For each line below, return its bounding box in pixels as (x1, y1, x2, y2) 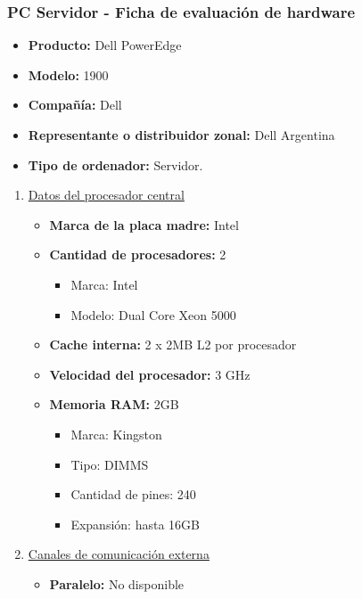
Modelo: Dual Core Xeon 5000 (70, 305, 236, 324)
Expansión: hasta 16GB (70, 514, 200, 533)
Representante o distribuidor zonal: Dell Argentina (28, 126, 335, 144)
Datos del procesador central (28, 185, 185, 204)
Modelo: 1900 (28, 65, 109, 84)
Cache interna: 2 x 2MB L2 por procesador (49, 335, 297, 354)
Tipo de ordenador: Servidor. (28, 155, 203, 174)
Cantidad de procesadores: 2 (49, 245, 226, 264)
